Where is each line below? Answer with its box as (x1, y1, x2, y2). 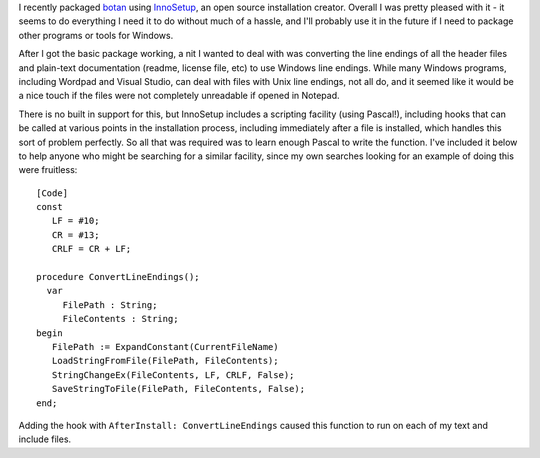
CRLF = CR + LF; (51, 243, 132, 255)
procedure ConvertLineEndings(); (36, 271, 200, 283)
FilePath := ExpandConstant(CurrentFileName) (51, 341, 279, 352)
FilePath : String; (62, 299, 158, 310)
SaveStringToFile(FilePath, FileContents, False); (51, 383, 305, 395)
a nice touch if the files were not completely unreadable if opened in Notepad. (18, 90, 340, 102)
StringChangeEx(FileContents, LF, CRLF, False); (51, 369, 295, 380)
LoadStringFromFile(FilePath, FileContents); (51, 355, 279, 367)
